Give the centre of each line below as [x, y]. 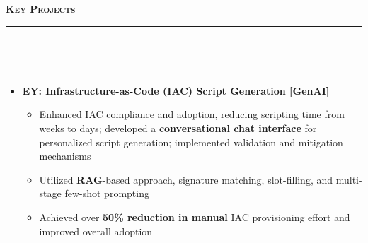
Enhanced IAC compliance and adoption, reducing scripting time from [192, 114]
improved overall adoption [96, 231]
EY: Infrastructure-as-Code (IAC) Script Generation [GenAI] [176, 90]
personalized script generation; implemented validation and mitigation [191, 142]
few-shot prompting [107, 193]
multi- [349, 179]
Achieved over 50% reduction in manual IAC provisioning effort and [195, 217]
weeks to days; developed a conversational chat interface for [178, 128]
